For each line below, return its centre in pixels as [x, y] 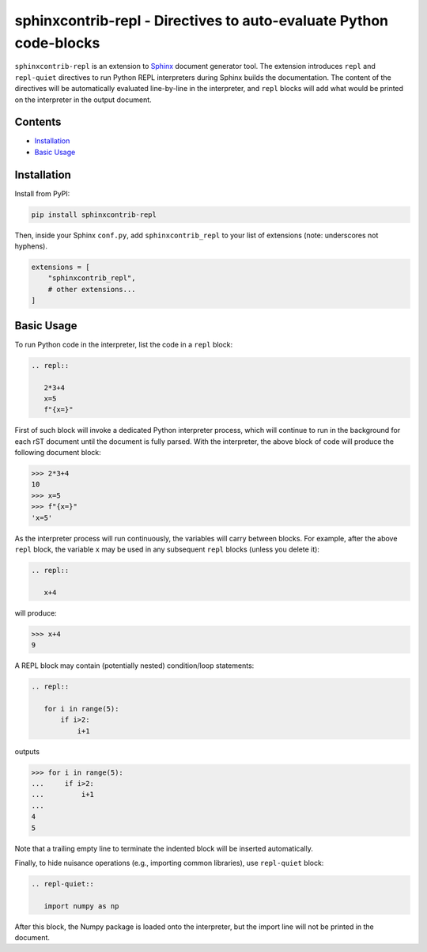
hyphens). [31, 246]
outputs [27, 751]
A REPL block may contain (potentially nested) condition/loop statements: [134, 666]
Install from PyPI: [42, 193]
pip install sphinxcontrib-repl [94, 214]
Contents [38, 122]
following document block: [58, 453]
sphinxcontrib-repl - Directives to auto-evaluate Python [202, 21]
